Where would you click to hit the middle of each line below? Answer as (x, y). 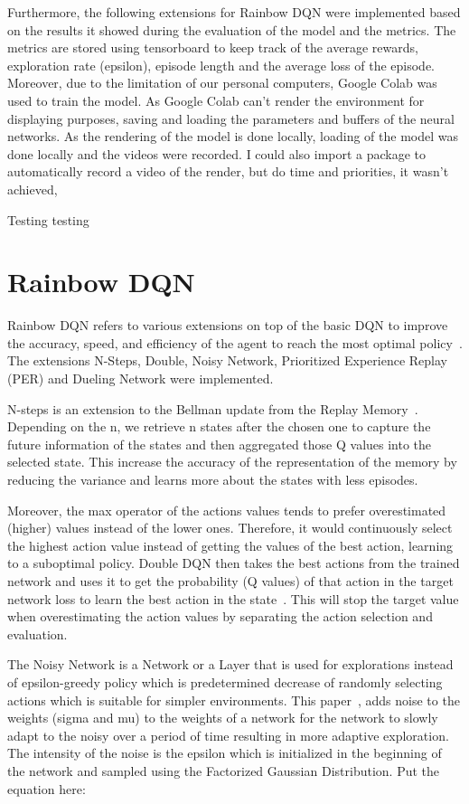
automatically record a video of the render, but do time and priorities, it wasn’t (228, 171)
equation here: (47, 788)
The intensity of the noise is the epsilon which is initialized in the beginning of (225, 753)
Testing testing (48, 219)
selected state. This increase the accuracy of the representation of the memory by (232, 462)
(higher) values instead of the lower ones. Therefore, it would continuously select (230, 528)
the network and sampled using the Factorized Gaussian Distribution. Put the (224, 770)
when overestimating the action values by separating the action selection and (220, 616)
